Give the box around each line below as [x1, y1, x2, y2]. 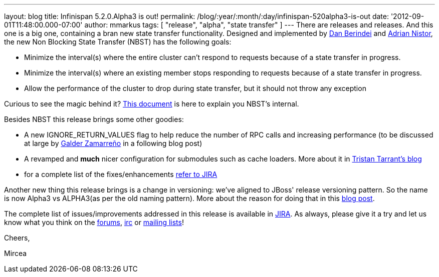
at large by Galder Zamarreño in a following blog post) [24, 139, 202, 147]
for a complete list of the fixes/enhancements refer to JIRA [24, 170, 217, 178]
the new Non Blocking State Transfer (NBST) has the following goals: [4, 37, 232, 46]
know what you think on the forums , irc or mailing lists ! [4, 218, 184, 226]
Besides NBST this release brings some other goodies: [4, 115, 184, 123]
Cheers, [4, 233, 30, 242]
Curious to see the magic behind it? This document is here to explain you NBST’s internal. [4, 99, 299, 108]
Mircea [4, 249, 27, 257]
